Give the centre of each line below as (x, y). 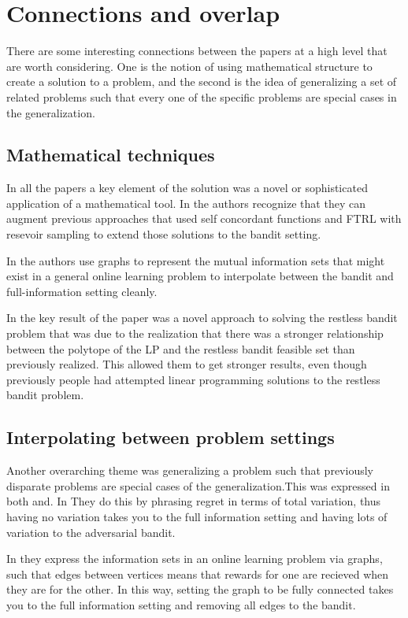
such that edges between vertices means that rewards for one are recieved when (198, 574)
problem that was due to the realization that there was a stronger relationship (195, 333)
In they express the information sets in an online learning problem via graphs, (195, 559)
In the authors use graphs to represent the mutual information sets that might (196, 260)
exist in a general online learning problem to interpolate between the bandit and (200, 276)
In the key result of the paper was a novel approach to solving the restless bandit (202, 318)
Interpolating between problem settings (171, 437)
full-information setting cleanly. (82, 291)
